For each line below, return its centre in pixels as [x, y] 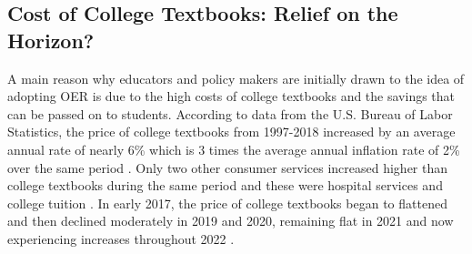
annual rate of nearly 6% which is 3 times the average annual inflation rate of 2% [234, 149]
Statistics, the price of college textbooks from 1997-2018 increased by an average [231, 132]
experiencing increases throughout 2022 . [121, 238]
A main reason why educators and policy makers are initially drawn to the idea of [236, 78]
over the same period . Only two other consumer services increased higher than [228, 167]
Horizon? [51, 40]
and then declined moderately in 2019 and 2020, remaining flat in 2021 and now [231, 221]
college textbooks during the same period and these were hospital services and [225, 185]
